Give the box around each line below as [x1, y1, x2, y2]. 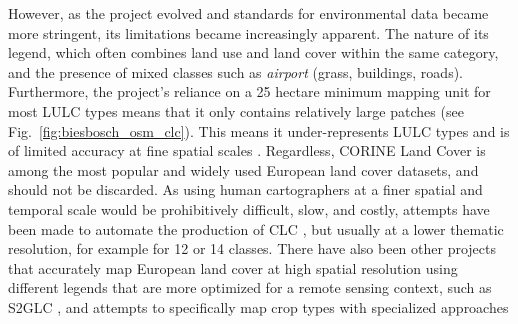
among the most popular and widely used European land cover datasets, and [8, 159, 479, 180]
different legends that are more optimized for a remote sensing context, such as [8, 277, 492, 298]
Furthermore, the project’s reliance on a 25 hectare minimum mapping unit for [8, 81, 491, 102]
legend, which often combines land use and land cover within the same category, [8, 42, 499, 63]
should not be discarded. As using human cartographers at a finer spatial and [8, 179, 483, 200]
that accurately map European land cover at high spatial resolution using [8, 257, 458, 278]
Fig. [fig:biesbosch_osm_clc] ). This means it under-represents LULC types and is [8, 120, 510, 141]
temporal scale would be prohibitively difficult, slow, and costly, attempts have [8, 198, 490, 219]
